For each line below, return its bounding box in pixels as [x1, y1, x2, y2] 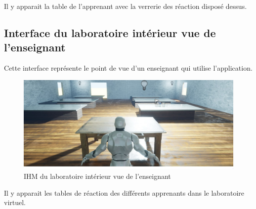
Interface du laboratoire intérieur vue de [4, 25, 216, 40]
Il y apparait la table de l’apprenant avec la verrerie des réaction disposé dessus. [4, 1, 247, 11]
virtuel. [4, 197, 26, 208]
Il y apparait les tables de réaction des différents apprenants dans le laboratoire [4, 187, 245, 198]
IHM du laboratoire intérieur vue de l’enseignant [24, 170, 171, 181]
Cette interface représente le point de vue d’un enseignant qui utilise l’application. [4, 63, 253, 73]
